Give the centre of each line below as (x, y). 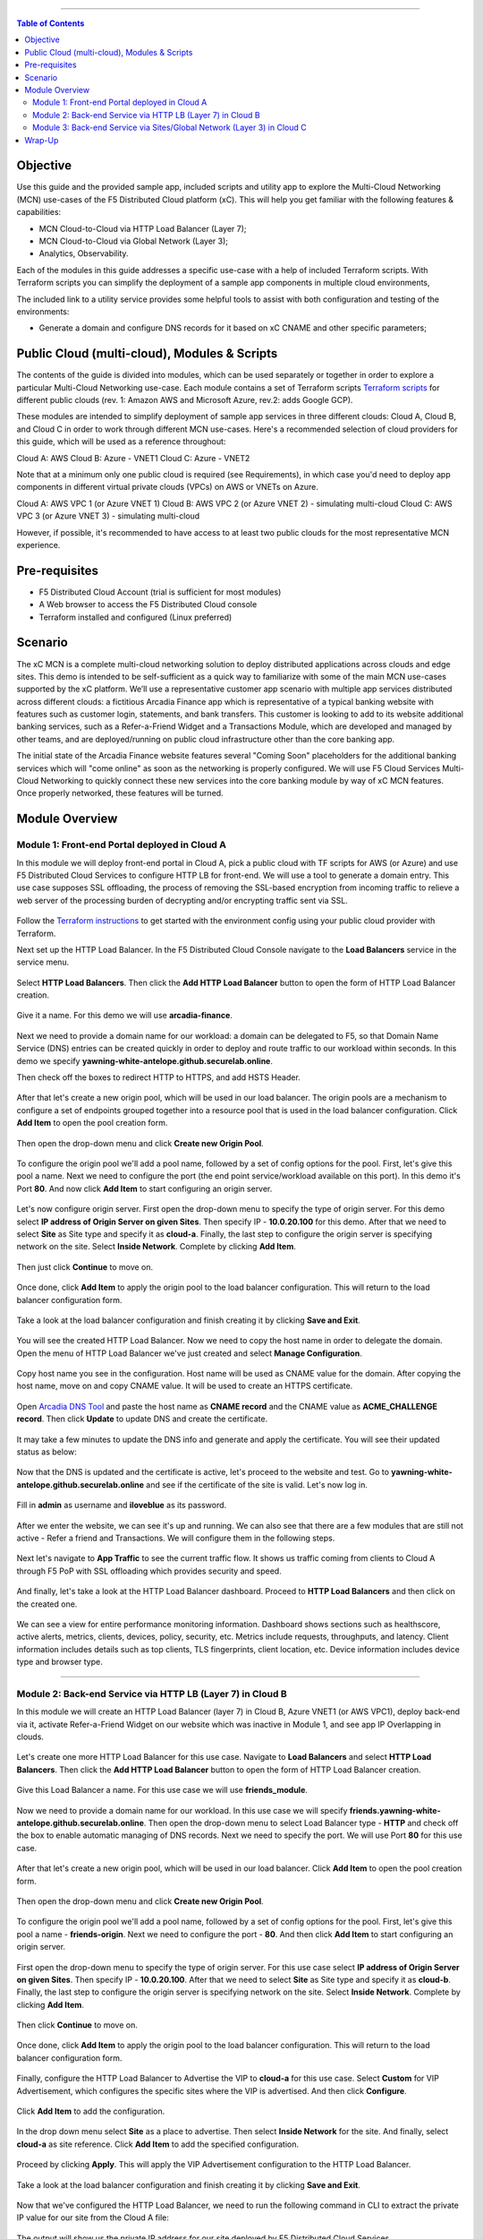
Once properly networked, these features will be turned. (120, 794)
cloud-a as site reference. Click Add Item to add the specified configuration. (158, 2144)
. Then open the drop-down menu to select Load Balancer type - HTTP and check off (301, 1823)
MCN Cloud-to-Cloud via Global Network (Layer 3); (133, 241)
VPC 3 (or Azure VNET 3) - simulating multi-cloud (108, 516)
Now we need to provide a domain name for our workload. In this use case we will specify (182, 1810)
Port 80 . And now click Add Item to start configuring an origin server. (144, 1188)
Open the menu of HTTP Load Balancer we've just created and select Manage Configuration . (189, 1353)
